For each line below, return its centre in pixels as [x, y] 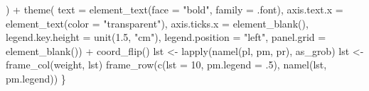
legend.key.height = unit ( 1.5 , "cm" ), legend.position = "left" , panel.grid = [166, 37]
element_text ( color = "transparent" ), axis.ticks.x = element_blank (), [157, 23]
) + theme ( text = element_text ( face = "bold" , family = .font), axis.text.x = [175, 9]
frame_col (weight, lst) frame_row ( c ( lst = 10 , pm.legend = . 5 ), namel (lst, [166, 65]
